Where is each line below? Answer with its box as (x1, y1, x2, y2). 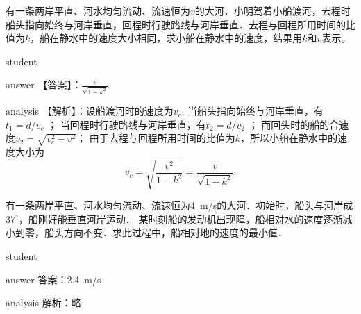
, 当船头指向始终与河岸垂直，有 (181, 104, 324, 118)
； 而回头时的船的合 (248, 117, 339, 131)
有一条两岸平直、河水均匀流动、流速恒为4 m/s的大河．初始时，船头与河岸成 (6, 198, 353, 213)
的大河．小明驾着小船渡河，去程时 (194, 3, 351, 17)
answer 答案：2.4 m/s (6, 272, 101, 286)
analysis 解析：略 (6, 295, 81, 310)
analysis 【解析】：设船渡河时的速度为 (6, 104, 174, 118)
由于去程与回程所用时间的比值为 (89, 131, 235, 145)
